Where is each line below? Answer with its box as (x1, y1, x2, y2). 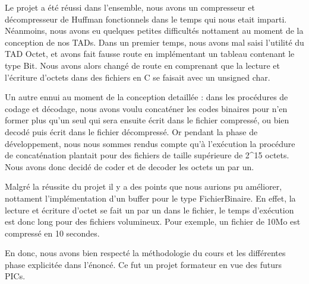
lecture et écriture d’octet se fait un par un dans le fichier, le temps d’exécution (5, 203, 294, 216)
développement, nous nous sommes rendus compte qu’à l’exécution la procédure (5, 137, 295, 149)
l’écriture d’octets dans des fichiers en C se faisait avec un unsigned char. (5, 71, 270, 83)
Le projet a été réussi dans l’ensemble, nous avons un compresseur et (5, 1, 255, 13)
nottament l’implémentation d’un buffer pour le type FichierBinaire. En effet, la (5, 192, 296, 204)
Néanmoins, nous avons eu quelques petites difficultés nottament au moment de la (5, 24, 304, 37)
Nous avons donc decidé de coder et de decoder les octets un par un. (5, 160, 254, 173)
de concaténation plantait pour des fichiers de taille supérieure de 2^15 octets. (5, 149, 289, 161)
